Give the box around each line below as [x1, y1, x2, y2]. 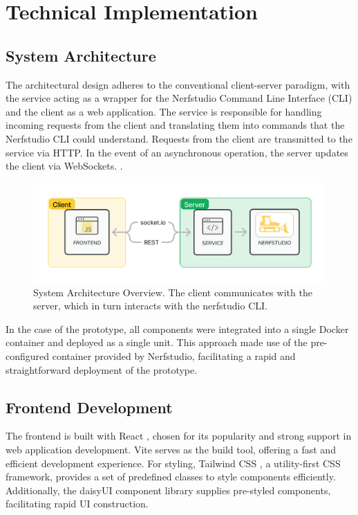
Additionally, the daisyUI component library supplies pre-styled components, [6, 482, 331, 497]
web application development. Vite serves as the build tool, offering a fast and [6, 442, 336, 456]
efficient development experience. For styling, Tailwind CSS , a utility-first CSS [6, 455, 341, 470]
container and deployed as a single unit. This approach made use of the [6, 335, 308, 350]
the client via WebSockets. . [6, 159, 123, 173]
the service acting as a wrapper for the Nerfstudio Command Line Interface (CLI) [6, 91, 352, 105]
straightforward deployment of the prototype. [6, 362, 198, 377]
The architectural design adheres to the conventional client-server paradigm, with [6, 77, 350, 91]
